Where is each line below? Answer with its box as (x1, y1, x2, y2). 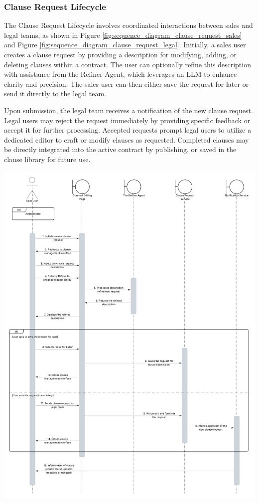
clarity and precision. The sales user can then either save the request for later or (4, 78, 249, 89)
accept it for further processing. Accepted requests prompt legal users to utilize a (4, 125, 252, 135)
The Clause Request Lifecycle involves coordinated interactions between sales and (4, 20, 253, 30)
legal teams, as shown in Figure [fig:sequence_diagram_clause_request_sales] (4, 29, 242, 40)
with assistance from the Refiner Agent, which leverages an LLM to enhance (4, 69, 237, 79)
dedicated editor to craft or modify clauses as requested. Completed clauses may (4, 134, 249, 145)
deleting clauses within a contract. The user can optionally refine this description (4, 59, 251, 69)
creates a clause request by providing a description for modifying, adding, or (4, 49, 237, 59)
